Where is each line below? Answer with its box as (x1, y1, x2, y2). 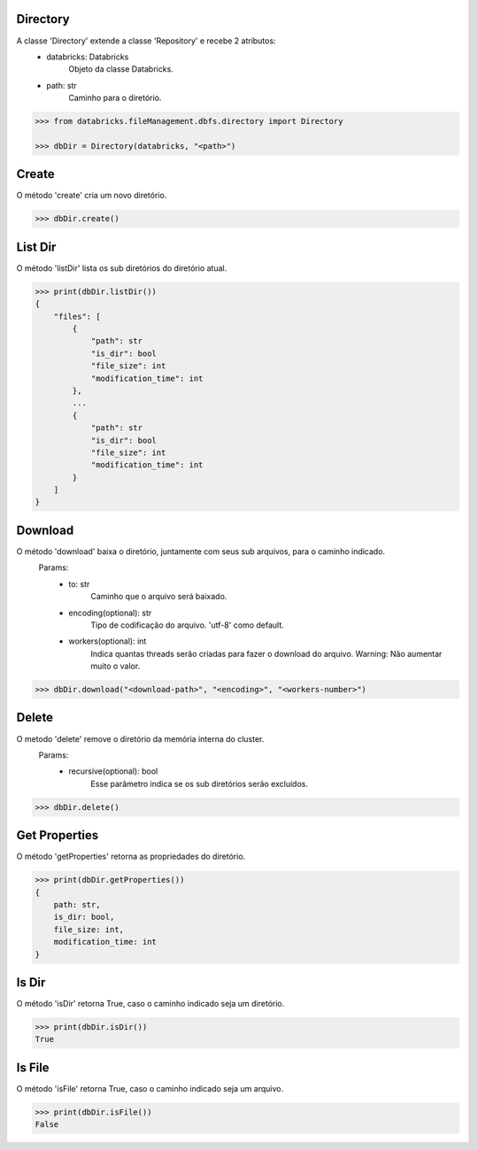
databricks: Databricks (46, 51, 129, 62)
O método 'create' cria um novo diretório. (16, 190, 167, 201)
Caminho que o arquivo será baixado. (90, 591, 227, 602)
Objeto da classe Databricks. (68, 64, 174, 74)
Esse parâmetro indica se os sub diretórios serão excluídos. (90, 778, 309, 789)
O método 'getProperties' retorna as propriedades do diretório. (16, 851, 246, 862)
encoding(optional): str (68, 607, 152, 618)
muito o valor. (90, 660, 141, 672)
